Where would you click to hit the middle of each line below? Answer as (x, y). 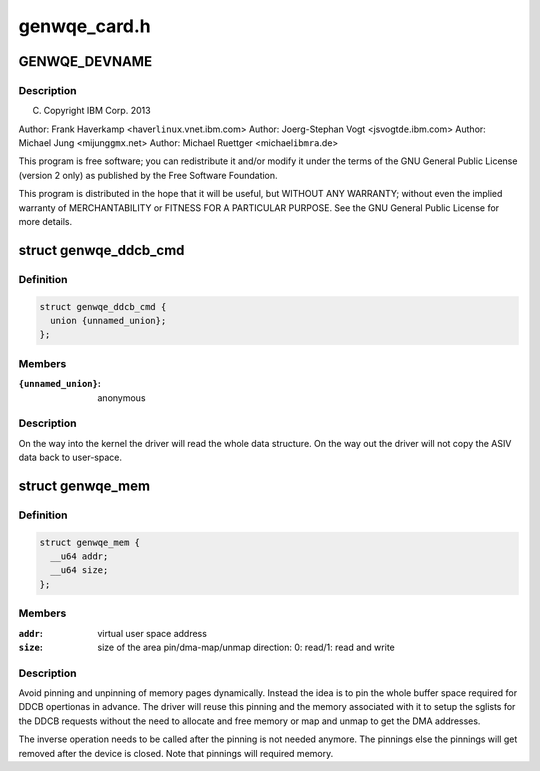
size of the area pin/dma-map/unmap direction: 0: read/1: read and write (246, 647)
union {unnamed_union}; (108, 320)
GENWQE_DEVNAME (85, 61)
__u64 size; (79, 570)
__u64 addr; (79, 556)
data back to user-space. (70, 457)
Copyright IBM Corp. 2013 (97, 111)
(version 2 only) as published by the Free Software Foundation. (148, 175)
